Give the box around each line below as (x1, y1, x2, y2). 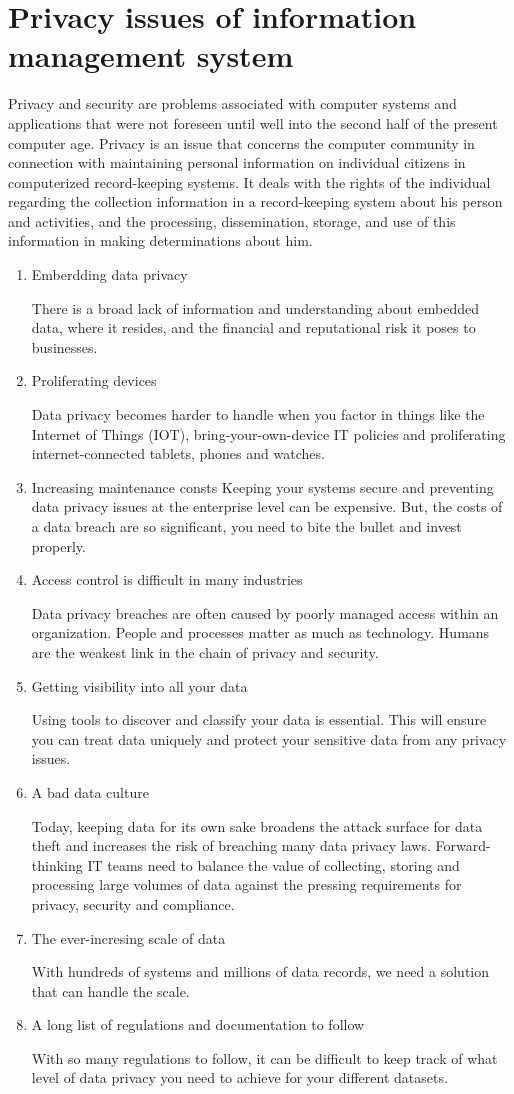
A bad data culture (31, 781, 149, 802)
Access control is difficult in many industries (31, 569, 303, 590)
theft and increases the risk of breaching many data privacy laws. (31, 835, 431, 856)
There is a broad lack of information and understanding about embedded (31, 297, 479, 318)
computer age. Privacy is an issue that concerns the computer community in (8, 132, 475, 153)
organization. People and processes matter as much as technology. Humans (31, 622, 490, 643)
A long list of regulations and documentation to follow (31, 1014, 365, 1035)
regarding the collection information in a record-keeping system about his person (8, 191, 503, 212)
